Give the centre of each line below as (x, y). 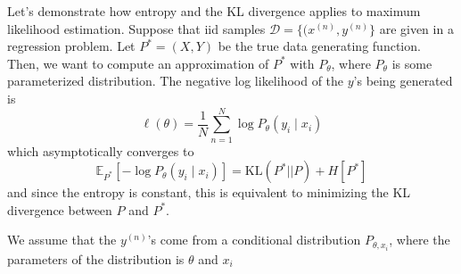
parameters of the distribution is (96, 258)
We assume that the (62, 240)
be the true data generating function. (319, 46)
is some (412, 63)
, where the (420, 240)
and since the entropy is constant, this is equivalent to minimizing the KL (209, 192)
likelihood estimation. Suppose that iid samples (136, 28)
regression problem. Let (71, 46)
